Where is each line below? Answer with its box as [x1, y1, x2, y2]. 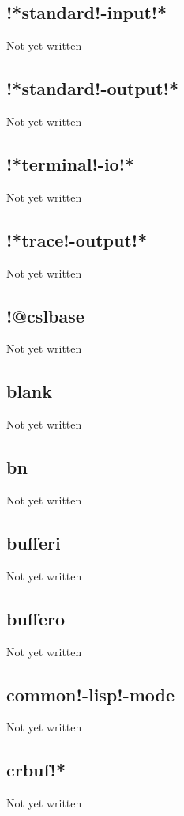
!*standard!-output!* [6, 76, 178, 100]
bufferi [6, 530, 61, 554]
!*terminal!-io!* [6, 151, 135, 176]
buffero [6, 606, 66, 630]
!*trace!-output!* [6, 227, 148, 251]
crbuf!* [6, 757, 66, 782]
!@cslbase [6, 303, 84, 327]
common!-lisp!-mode [6, 682, 175, 706]
